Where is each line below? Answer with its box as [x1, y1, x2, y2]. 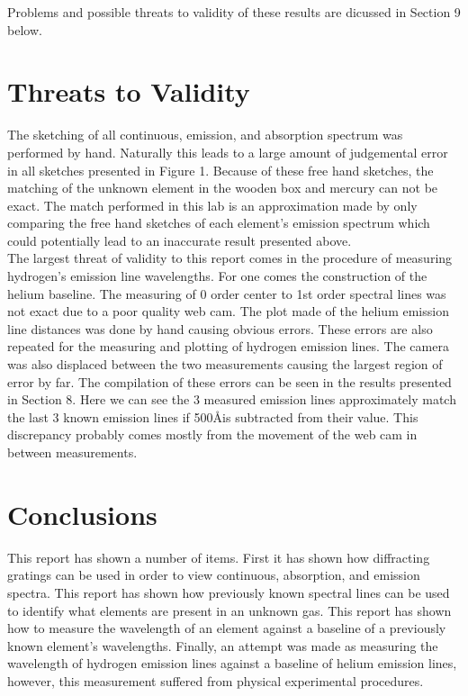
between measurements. [7, 443, 138, 461]
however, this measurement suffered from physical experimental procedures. [7, 671, 424, 690]
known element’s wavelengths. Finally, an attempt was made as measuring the [7, 636, 438, 655]
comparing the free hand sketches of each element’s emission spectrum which [7, 213, 430, 232]
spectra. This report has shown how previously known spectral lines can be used [7, 583, 450, 601]
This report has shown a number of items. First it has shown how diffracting [7, 547, 430, 566]
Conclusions [7, 495, 157, 532]
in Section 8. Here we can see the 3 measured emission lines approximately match [7, 390, 456, 409]
